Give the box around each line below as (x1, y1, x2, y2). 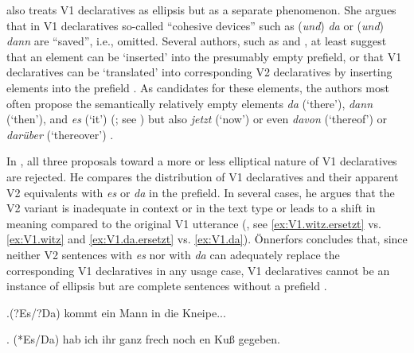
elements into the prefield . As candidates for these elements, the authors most (6, 79, 389, 95)
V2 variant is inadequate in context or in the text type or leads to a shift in (6, 200, 376, 216)
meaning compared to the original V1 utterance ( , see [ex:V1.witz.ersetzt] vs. (6, 215, 381, 231)
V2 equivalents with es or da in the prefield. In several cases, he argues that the (6, 184, 395, 200)
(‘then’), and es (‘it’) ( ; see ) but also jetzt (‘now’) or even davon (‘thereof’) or (6, 111, 388, 127)
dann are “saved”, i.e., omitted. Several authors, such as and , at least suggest (6, 33, 387, 49)
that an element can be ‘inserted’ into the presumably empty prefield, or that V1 (6, 48, 402, 64)
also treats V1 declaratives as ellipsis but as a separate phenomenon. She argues (6, 2, 396, 17)
